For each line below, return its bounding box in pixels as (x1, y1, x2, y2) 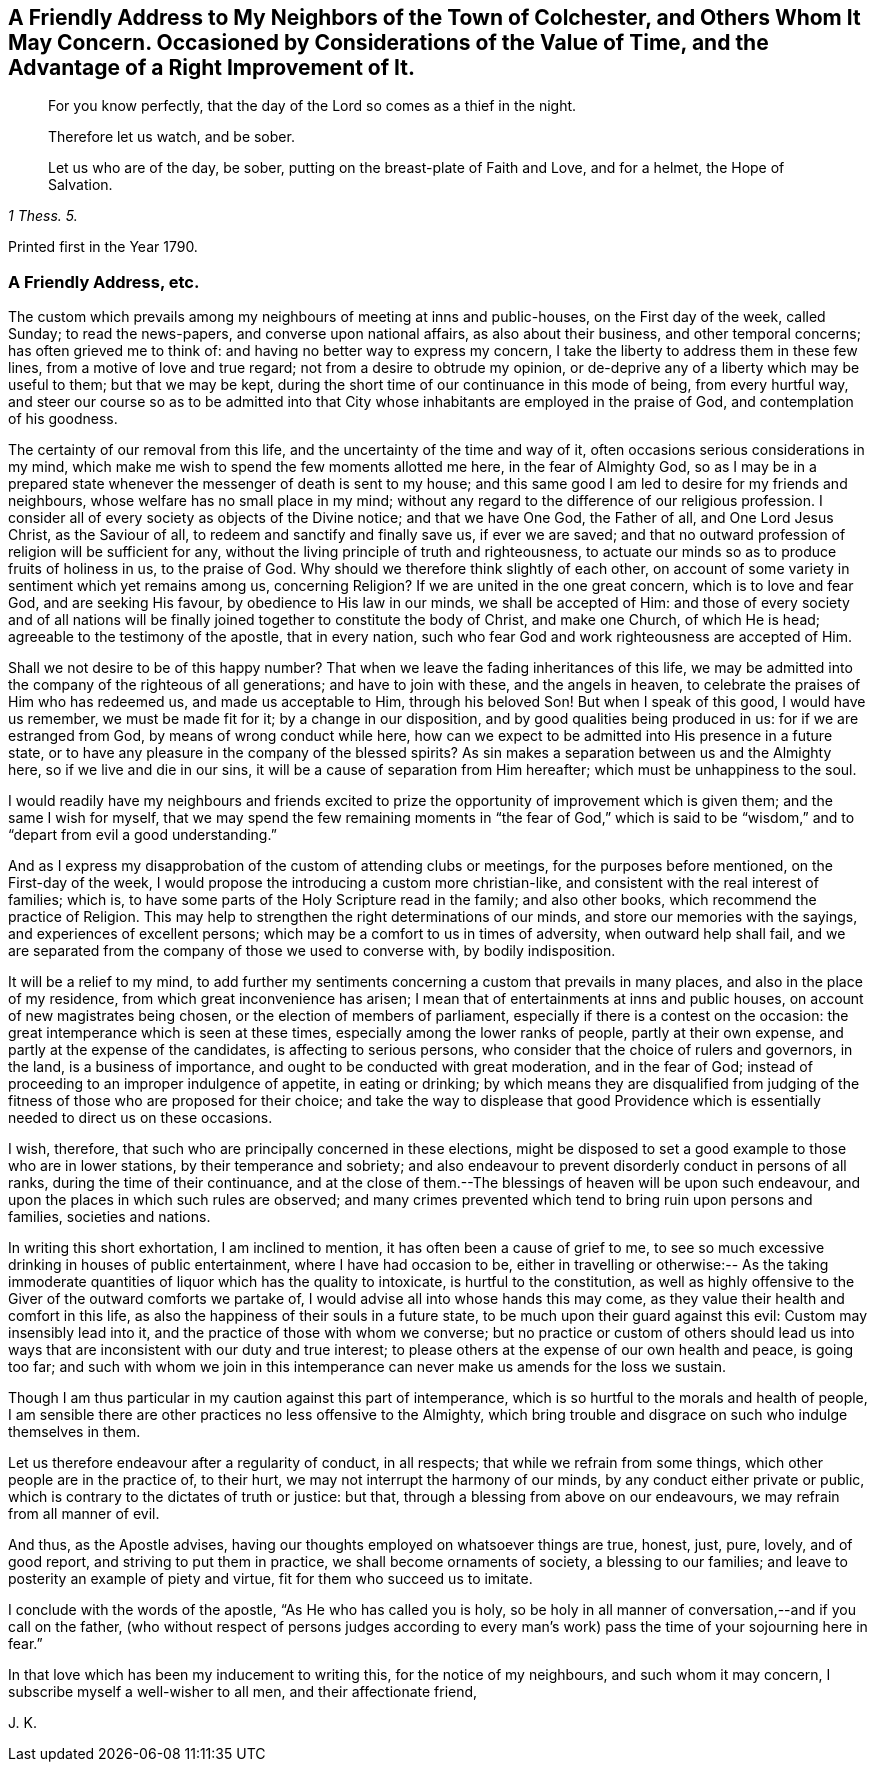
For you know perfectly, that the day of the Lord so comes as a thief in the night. (48, 97, 577, 115)
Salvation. (48, 176, 113, 194)
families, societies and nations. (8, 1208, 211, 1226)
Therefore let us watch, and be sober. (48, 128, 295, 146)
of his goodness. (8, 410, 118, 428)
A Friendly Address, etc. (8, 271, 200, 292)
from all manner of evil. (8, 1505, 160, 1523)
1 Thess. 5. (8, 207, 78, 225)
